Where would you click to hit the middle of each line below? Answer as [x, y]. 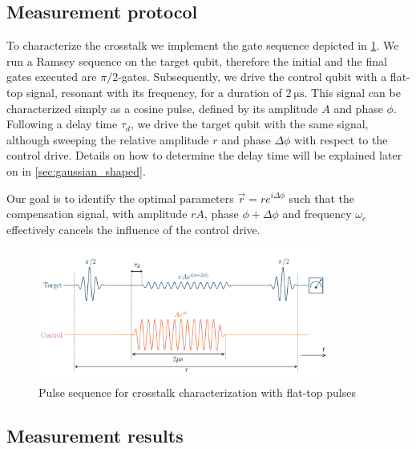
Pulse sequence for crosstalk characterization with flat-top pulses [197, 392]
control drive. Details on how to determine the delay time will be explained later [204, 155]
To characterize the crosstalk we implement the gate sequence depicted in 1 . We [203, 45]
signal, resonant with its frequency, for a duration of [154, 92]
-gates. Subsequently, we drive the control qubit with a [252, 77]
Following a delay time [62, 124]
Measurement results [95, 435]
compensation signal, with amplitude [97, 214]
